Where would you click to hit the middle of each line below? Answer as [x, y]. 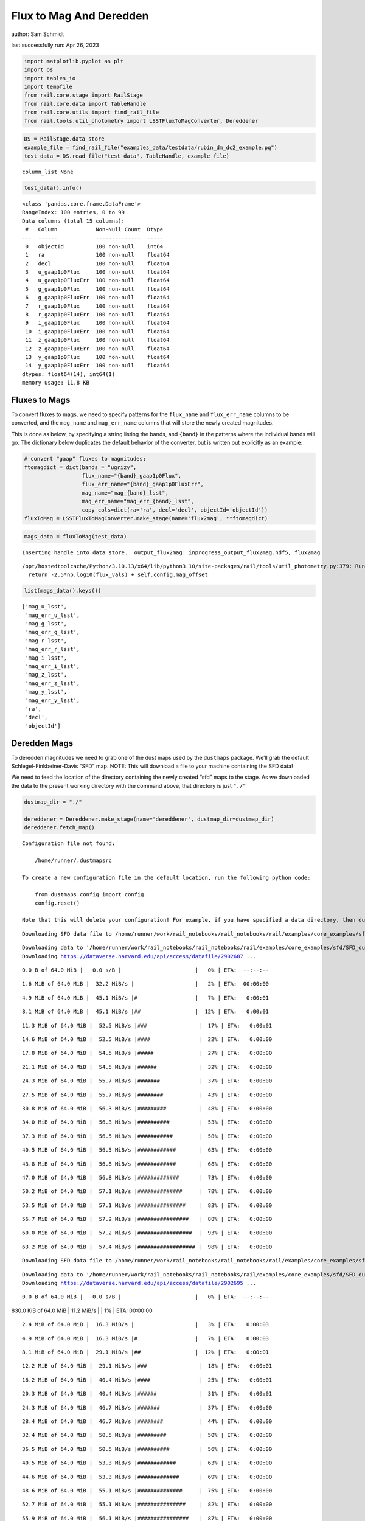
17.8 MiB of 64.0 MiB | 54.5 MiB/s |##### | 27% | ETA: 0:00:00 [147, 1053]
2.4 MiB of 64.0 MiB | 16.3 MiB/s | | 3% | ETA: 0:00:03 [146, 1324]
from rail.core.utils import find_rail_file [92, 112]
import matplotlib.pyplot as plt [74, 61]
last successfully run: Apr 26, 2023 [55, 45]
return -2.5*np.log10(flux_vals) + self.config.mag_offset [118, 575]
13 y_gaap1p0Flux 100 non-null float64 [97, 357]
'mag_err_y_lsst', [53, 700]
